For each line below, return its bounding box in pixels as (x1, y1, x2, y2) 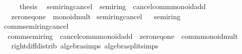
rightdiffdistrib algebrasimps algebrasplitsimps (11, 40, 158, 51)
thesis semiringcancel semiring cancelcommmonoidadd (19, 1, 206, 11)
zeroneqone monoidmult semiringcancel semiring (11, 11, 181, 21)
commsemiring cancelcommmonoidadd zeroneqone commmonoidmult (7, 30, 238, 41)
